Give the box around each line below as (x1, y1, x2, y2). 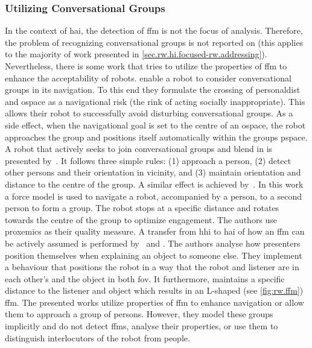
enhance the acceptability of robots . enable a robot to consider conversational (5, 71, 291, 84)
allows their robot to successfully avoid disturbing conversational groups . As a (5, 107, 293, 119)
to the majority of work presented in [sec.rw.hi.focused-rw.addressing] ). (5, 48, 267, 60)
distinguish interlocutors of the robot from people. (5, 331, 190, 344)
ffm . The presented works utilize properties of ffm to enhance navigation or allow (5, 296, 304, 308)
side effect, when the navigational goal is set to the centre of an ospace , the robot (5, 118, 306, 131)
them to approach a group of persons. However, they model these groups (5, 308, 273, 320)
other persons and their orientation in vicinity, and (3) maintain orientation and (5, 166, 301, 179)
